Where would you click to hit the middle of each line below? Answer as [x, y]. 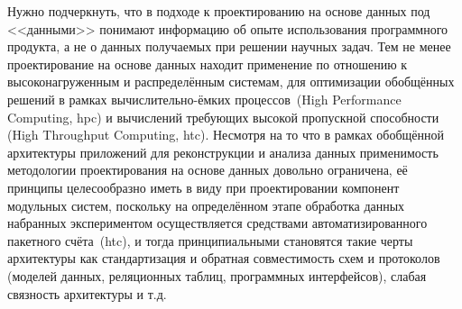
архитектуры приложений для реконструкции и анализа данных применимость [223, 152]
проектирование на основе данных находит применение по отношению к [208, 64]
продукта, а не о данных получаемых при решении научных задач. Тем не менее [229, 46]
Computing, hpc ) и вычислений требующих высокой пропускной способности [223, 117]
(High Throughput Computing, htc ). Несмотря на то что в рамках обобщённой [226, 135]
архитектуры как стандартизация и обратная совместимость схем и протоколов [224, 258]
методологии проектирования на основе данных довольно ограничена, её [208, 170]
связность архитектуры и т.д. [87, 293]
